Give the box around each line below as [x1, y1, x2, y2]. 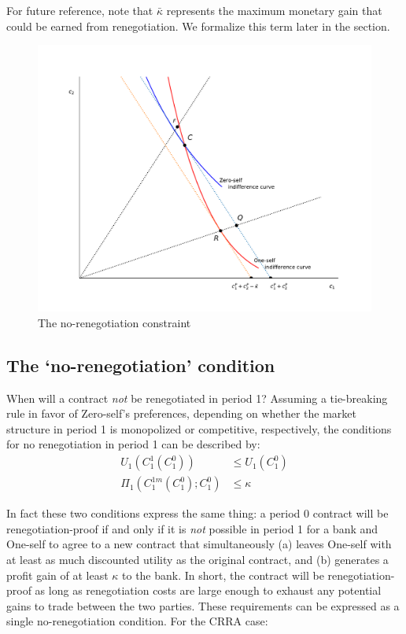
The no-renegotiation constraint [38, 314, 191, 330]
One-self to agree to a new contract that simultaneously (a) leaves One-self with [6, 536, 392, 552]
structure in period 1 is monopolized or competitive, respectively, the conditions [6, 420, 392, 437]
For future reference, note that [6, 2, 153, 18]
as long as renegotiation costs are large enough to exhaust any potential [35, 582, 382, 599]
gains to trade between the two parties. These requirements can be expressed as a [6, 597, 400, 614]
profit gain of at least [6, 566, 109, 583]
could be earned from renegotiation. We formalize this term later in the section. [6, 17, 390, 34]
